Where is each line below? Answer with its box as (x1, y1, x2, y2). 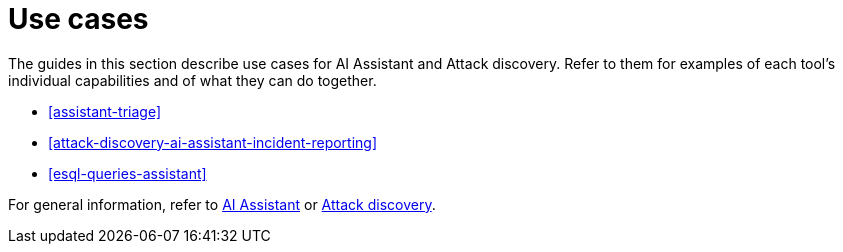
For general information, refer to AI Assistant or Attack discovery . (8, 195, 436, 213)
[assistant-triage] (48, 102, 161, 120)
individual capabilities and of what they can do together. (8, 71, 377, 89)
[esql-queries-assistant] (48, 164, 207, 182)
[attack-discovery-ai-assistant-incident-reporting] (48, 133, 378, 151)
